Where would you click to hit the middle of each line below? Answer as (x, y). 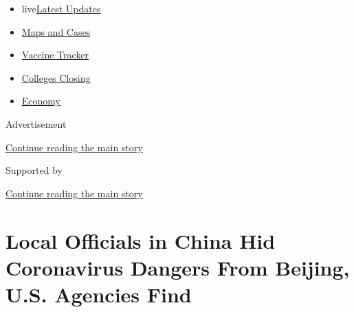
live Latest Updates (61, 8)
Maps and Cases (56, 31)
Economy (41, 101)
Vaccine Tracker (55, 55)
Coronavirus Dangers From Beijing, (178, 267)
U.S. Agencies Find (99, 294)
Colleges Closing (56, 77)
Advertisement (36, 123)
